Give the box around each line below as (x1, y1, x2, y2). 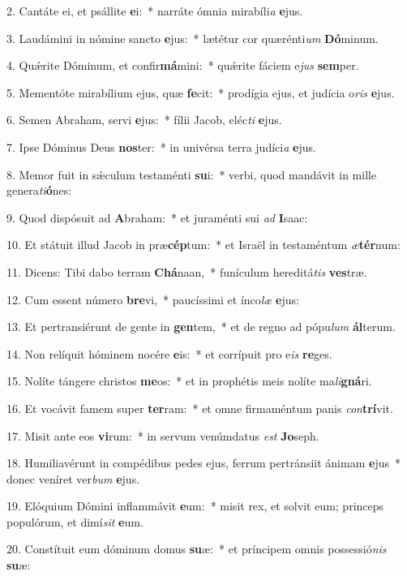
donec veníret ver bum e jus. (6, 470, 140, 487)
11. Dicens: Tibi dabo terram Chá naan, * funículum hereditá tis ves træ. (6, 263, 367, 280)
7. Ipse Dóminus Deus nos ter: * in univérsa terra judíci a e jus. (6, 138, 316, 155)
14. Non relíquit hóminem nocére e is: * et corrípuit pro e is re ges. (6, 345, 332, 362)
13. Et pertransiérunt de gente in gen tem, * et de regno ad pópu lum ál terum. (6, 318, 396, 335)
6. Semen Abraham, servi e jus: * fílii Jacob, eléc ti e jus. (6, 111, 282, 128)
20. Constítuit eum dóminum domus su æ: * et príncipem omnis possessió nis (6, 540, 387, 557)
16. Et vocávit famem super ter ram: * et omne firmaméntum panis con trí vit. (6, 399, 393, 416)
